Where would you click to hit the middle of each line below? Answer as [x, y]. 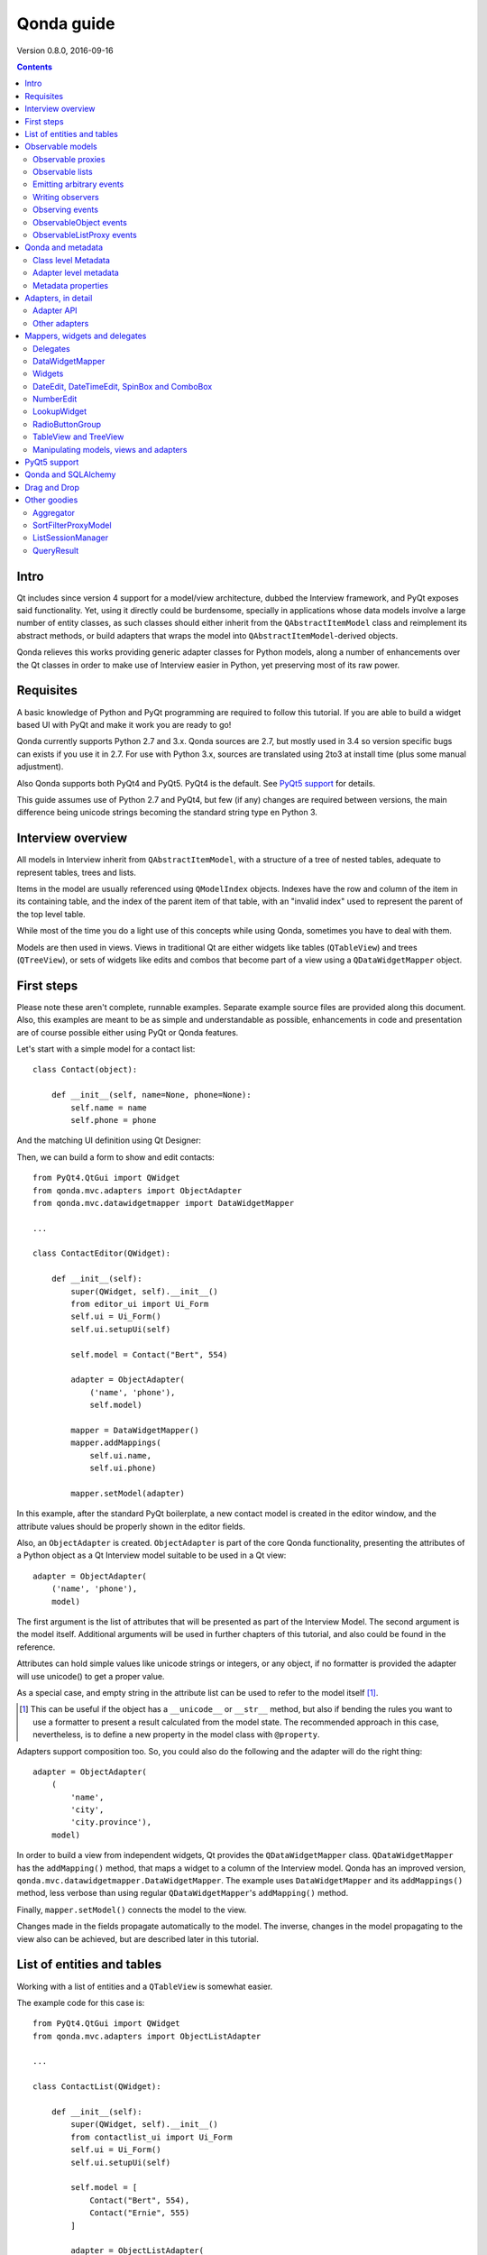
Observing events [66, 210]
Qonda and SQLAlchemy [70, 474]
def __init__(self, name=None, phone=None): [151, 1095]
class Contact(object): [85, 1070]
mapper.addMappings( [116, 1443]
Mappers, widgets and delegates [86, 336]
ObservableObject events [80, 222]
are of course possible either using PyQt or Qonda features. [128, 1032]
